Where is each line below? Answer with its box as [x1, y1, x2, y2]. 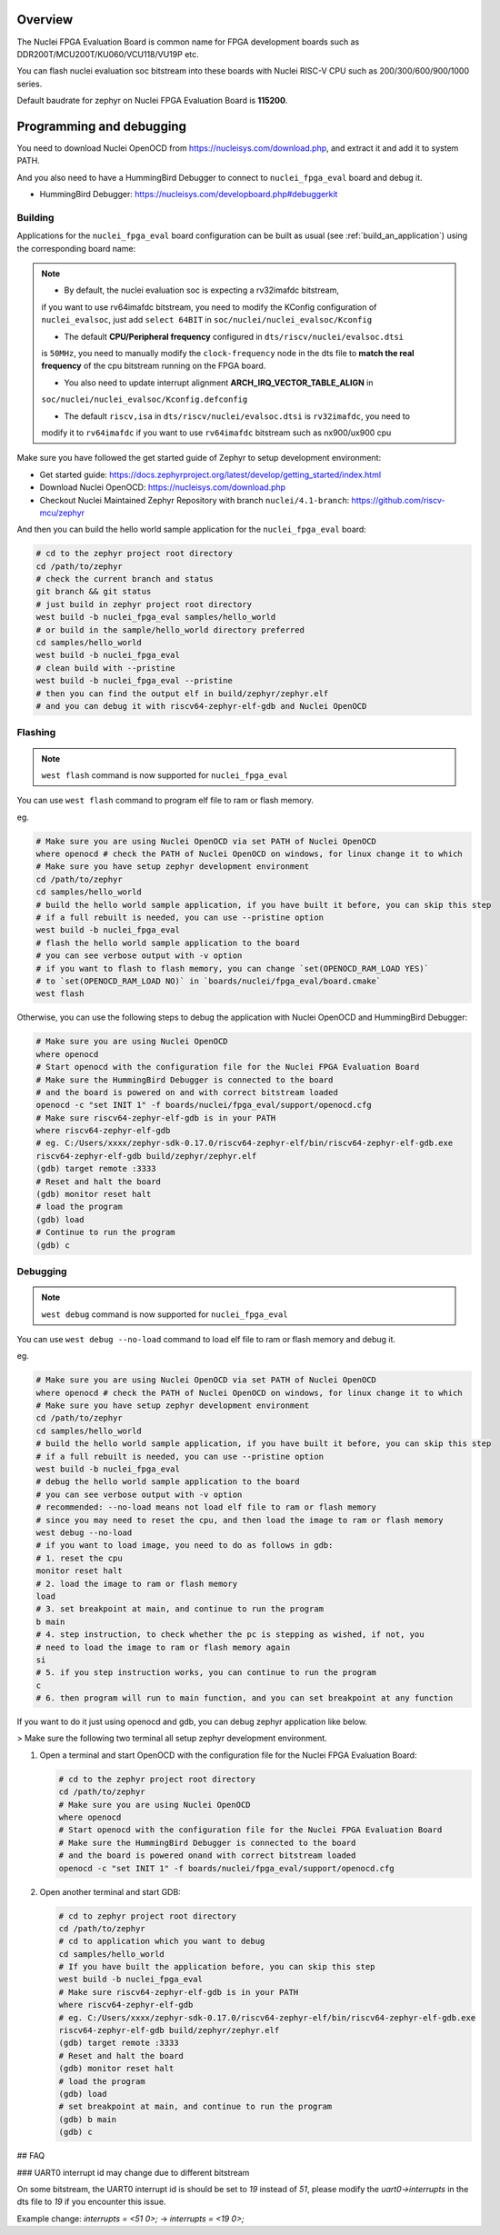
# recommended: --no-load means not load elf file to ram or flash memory [35, 1502, 377, 1512]
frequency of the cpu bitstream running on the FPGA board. [41, 360, 266, 372]
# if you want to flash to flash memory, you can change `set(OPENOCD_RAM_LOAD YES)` [35, 963, 429, 973]
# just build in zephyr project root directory [35, 599, 252, 609]
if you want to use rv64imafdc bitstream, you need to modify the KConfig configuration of [41, 301, 377, 313]
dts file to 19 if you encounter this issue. [16, 2196, 166, 2208]
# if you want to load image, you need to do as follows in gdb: [35, 1541, 334, 1551]
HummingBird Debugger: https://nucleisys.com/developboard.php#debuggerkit [39, 189, 338, 200]
